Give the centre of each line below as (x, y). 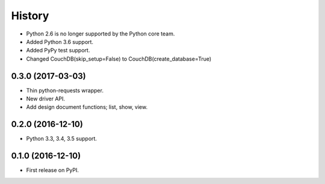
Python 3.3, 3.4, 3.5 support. (62, 139)
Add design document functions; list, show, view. (87, 107)
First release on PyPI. (53, 170)
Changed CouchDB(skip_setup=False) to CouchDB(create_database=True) (119, 59)
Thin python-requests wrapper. (65, 90)
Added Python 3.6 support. (60, 41)
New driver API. (46, 99)
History (30, 16)
